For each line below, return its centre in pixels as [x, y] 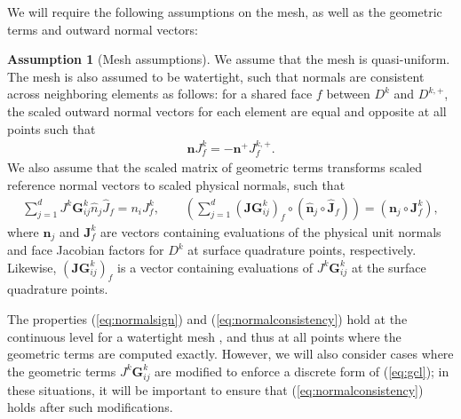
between [348, 94]
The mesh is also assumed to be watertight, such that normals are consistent [216, 76]
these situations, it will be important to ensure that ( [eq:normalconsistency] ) [215, 389]
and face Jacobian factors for [86, 250]
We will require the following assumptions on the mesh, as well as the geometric [225, 12]
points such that [52, 128]
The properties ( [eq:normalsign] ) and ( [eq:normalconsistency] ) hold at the [207, 319]
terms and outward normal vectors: [103, 29]
